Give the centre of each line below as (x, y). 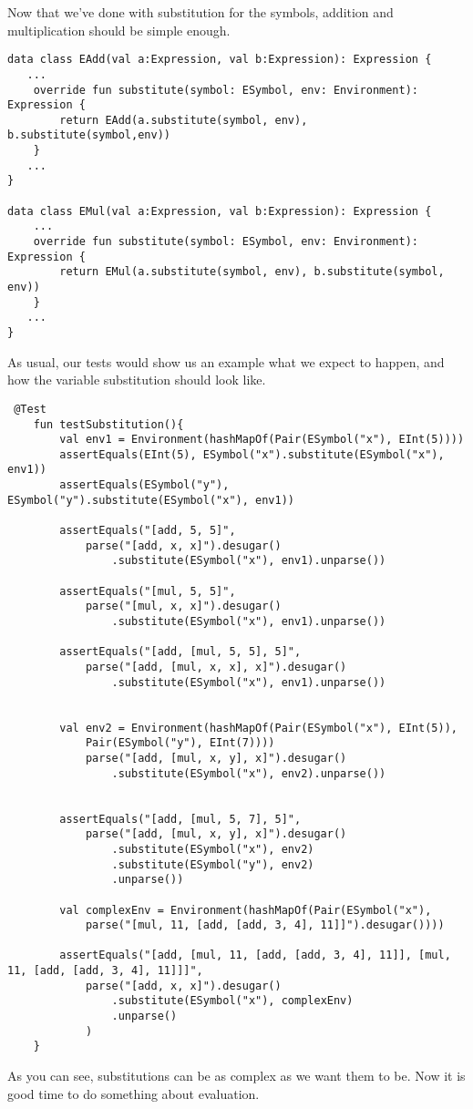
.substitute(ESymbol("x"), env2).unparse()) (249, 773)
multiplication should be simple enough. (119, 30)
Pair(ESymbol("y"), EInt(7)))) (180, 743)
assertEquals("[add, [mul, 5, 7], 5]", (180, 819)
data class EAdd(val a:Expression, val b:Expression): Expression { (220, 60)
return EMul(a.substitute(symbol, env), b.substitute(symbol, (252, 272)
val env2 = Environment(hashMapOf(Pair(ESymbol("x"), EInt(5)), (258, 728)
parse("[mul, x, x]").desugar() (183, 606)
